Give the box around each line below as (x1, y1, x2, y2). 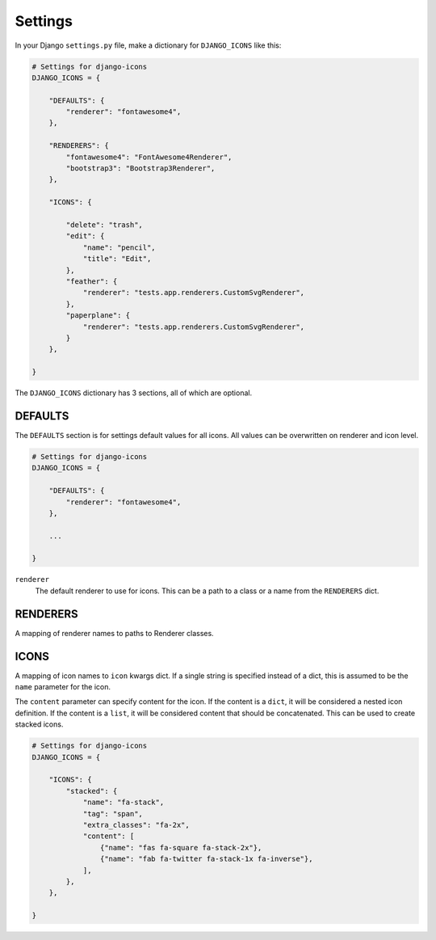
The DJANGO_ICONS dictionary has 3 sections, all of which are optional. (15, 388, 253, 398)
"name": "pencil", (82, 242, 157, 252)
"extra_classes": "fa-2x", (82, 820, 190, 829)
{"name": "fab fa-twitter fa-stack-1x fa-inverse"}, (99, 854, 313, 864)
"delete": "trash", (65, 221, 143, 230)
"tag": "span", (82, 809, 143, 818)
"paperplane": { (65, 311, 131, 320)
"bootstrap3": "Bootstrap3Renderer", (65, 164, 216, 173)
